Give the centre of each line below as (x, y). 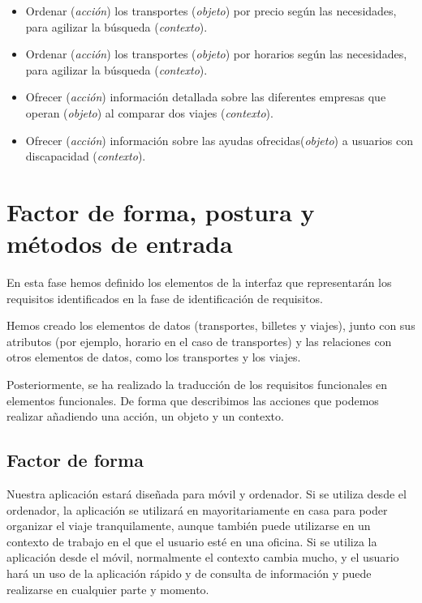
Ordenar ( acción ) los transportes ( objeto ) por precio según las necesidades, (211, 11)
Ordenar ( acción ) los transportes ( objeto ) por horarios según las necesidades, (216, 54)
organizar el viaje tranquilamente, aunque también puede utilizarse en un (189, 526)
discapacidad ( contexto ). (86, 156)
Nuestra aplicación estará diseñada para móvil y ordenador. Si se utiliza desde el (207, 494)
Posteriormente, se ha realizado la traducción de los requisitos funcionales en (197, 385)
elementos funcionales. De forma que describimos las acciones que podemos (193, 400)
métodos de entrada (120, 244)
